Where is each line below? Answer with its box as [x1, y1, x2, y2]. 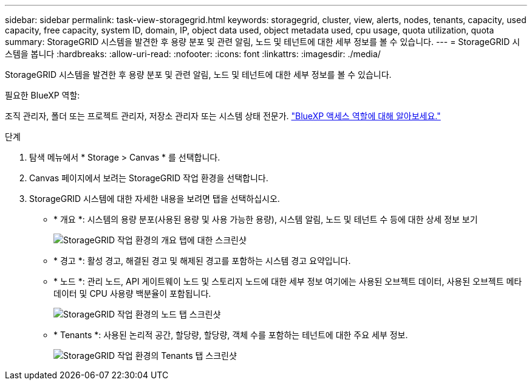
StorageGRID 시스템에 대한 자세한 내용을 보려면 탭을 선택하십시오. [29, 193, 280, 204]
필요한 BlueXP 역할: [5, 90, 80, 100]
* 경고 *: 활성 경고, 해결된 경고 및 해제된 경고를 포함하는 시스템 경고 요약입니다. [53, 255, 351, 266]
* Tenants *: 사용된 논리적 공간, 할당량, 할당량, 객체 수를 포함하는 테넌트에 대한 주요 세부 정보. [53, 330, 408, 340]
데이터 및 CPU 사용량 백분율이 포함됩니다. [53, 288, 211, 299]
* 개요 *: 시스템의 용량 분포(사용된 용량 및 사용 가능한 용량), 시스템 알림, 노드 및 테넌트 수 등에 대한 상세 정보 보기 [53, 214, 478, 224]
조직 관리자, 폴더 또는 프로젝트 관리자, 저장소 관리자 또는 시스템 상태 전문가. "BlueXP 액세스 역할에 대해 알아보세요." [5, 111, 441, 121]
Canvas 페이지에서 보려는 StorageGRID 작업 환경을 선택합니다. [29, 173, 268, 183]
